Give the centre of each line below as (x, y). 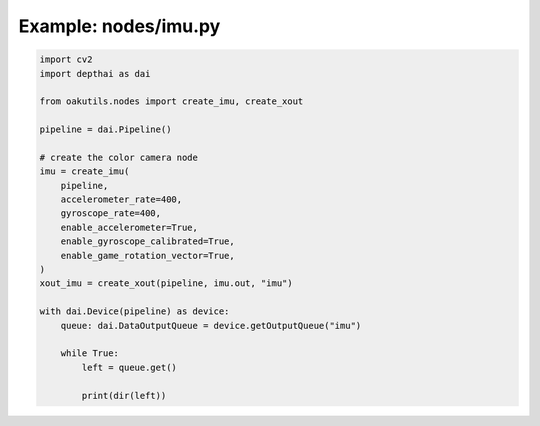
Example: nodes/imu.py (119, 26)
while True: (90, 353)
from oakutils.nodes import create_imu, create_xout (171, 101)
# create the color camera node (119, 157)
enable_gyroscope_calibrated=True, (147, 241)
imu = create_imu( (84, 171)
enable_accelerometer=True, (129, 227)
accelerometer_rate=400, (121, 199)
